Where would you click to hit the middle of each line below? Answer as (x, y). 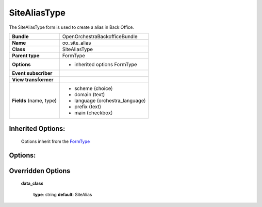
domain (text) (90, 94)
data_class (32, 183)
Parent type (26, 55)
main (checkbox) (94, 113)
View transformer (33, 79)
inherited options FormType (106, 64)
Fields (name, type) (34, 101)
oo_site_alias (77, 43)
